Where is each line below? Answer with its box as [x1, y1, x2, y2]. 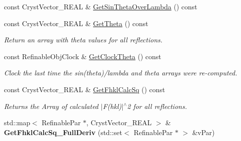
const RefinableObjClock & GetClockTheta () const [4, 51, 161, 61]
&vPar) [192, 127, 215, 137]
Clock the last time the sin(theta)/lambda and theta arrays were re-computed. [4, 68, 238, 78]
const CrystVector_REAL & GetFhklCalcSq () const [4, 84, 165, 94]
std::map [4, 117, 30, 128]
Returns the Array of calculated [4, 101, 98, 111]
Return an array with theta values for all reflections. [4, 35, 163, 45]
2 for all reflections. [127, 101, 187, 111]
